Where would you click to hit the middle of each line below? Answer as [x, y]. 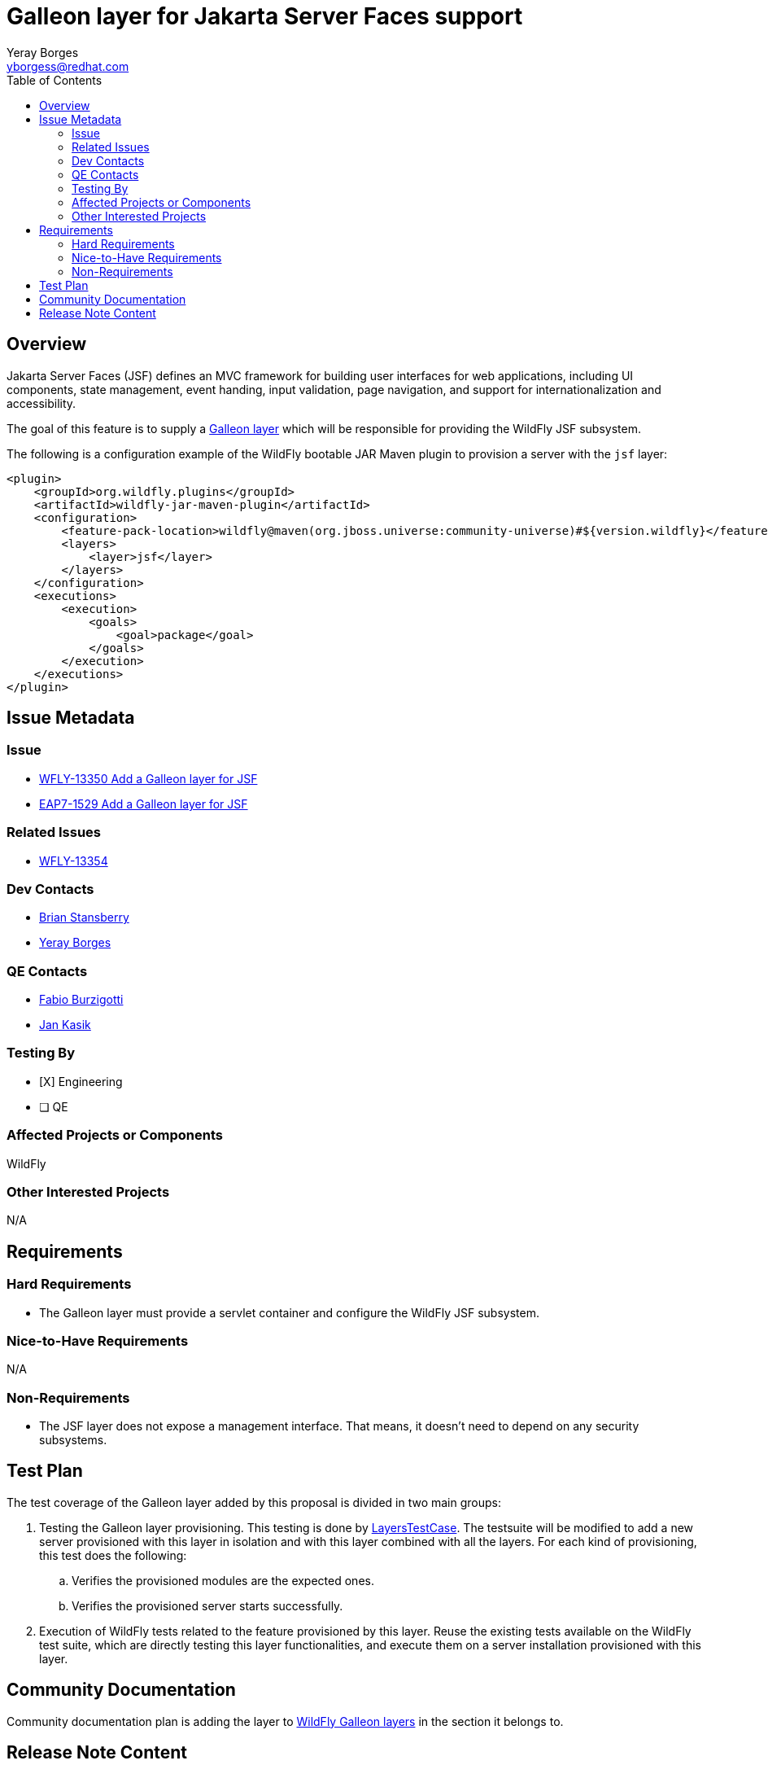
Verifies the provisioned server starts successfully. [207, 1605]
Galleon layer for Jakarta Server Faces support [265, 16]
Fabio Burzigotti [81, 1000]
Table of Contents [55, 80]
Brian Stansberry [84, 918]
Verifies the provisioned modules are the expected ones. [223, 1580]
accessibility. [41, 403]
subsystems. [73, 1440]
